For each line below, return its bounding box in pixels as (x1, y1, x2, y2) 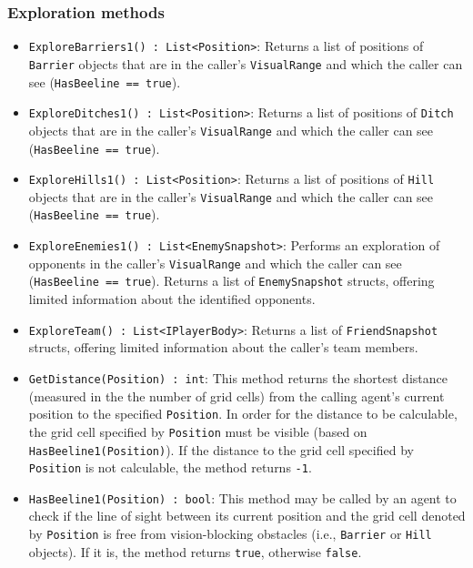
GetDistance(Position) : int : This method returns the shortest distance (28, 368, 448, 387)
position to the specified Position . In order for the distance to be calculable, (28, 404, 458, 423)
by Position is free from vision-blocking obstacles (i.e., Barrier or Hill (28, 524, 432, 543)
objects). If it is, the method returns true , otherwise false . (28, 542, 362, 561)
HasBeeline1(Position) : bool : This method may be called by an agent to (28, 488, 457, 507)
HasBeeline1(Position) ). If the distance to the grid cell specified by (28, 440, 414, 459)
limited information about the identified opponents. (28, 289, 316, 309)
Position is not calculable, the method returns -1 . (28, 458, 312, 477)
